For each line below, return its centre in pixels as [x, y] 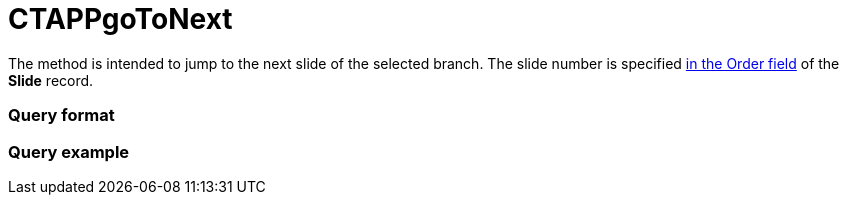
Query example [69, 151]
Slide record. [51, 80]
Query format [61, 115]
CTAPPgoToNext [120, 19]
